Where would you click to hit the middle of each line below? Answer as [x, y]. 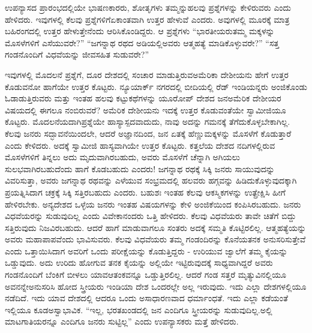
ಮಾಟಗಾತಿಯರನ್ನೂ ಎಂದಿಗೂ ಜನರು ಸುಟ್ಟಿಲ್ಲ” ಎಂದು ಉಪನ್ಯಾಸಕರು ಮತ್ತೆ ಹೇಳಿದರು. [122, 321]
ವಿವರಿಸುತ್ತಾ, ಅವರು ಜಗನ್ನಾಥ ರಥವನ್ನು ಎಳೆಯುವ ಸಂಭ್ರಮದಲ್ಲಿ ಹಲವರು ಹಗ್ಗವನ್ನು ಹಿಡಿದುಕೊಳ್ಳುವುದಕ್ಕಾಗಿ [151, 180]
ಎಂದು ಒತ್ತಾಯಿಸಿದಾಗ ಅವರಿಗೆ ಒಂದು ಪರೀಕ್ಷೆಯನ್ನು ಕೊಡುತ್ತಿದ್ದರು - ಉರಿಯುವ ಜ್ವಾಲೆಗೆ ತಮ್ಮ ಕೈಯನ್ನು [146, 250]
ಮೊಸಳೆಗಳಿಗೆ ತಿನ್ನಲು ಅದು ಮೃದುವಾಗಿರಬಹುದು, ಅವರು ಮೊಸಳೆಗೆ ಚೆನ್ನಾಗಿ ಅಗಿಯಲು [122, 157]
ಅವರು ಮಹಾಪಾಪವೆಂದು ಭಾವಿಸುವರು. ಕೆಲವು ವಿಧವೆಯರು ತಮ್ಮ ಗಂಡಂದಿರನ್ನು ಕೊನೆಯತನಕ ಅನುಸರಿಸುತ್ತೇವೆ [155, 239]
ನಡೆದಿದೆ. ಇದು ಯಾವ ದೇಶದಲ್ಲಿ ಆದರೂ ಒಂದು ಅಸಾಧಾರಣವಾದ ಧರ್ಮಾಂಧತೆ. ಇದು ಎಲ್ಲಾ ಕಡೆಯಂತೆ [146, 298]
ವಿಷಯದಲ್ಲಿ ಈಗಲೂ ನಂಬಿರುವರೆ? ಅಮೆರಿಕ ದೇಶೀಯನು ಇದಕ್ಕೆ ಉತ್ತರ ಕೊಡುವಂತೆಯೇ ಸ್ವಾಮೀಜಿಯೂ [145, 109]
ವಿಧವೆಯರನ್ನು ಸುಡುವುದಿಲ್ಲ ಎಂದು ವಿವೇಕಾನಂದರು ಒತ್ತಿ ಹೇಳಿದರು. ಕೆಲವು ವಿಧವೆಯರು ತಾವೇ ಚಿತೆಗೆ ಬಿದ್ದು [151, 216]
